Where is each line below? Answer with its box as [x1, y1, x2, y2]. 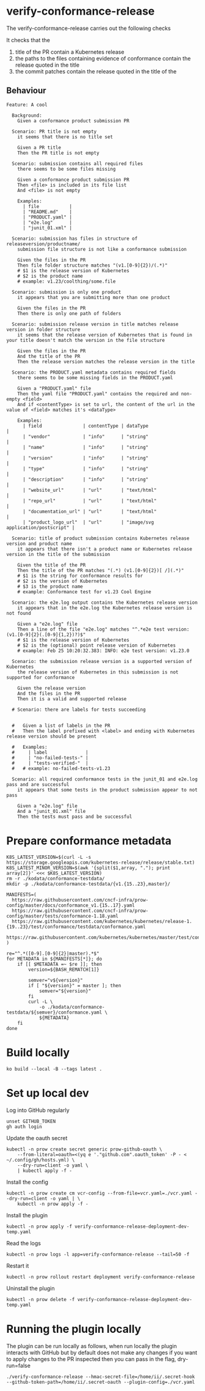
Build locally [6, 1045, 70, 1059]
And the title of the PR [17, 353, 81, 359]
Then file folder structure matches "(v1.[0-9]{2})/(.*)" [17, 262, 168, 269]
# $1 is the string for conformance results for [17, 573, 143, 579]
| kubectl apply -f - [17, 1167, 72, 1174]
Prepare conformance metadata [6, 834, 172, 848]
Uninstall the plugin [6, 1285, 55, 1292]
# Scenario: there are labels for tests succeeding [12, 707, 146, 713]
